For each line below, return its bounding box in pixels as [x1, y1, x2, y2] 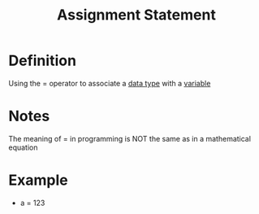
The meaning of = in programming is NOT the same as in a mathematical [8, 133, 252, 143]
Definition [8, 51, 77, 70]
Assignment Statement [56, 6, 217, 24]
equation [8, 142, 38, 152]
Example [8, 171, 68, 190]
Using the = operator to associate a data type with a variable [8, 78, 211, 88]
